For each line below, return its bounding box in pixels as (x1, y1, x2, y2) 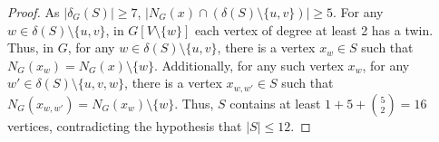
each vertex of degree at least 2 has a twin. (194, 20, 434, 39)
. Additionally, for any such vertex (153, 55, 344, 74)
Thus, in (7, 38, 54, 57)
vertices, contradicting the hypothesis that (7, 116, 242, 135)
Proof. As (7, 3, 60, 21)
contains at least (229, 93, 321, 112)
